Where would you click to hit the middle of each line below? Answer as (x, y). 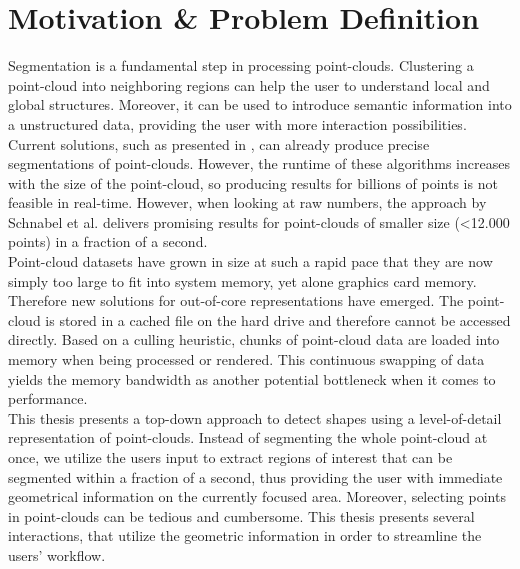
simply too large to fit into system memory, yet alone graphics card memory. (242, 280)
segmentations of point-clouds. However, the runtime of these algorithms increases (259, 163)
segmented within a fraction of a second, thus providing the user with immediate (255, 476)
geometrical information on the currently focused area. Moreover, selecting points (257, 496)
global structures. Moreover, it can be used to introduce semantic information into (260, 104)
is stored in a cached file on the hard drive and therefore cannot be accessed (278, 319)
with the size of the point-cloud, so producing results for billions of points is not (253, 182)
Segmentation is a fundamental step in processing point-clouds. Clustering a (241, 65)
